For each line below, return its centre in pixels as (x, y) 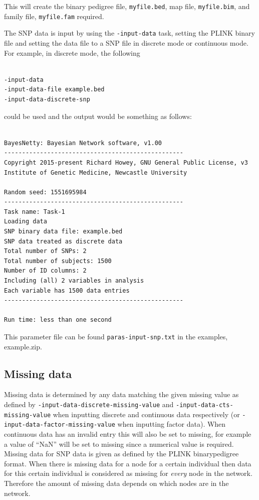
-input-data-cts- (205, 405)
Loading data (26, 222)
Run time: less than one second (58, 320)
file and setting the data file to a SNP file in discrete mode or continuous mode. (126, 42)
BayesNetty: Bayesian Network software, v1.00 (83, 143)
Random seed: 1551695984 (45, 192)
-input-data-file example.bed (54, 90)
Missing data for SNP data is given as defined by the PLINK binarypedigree (121, 454)
